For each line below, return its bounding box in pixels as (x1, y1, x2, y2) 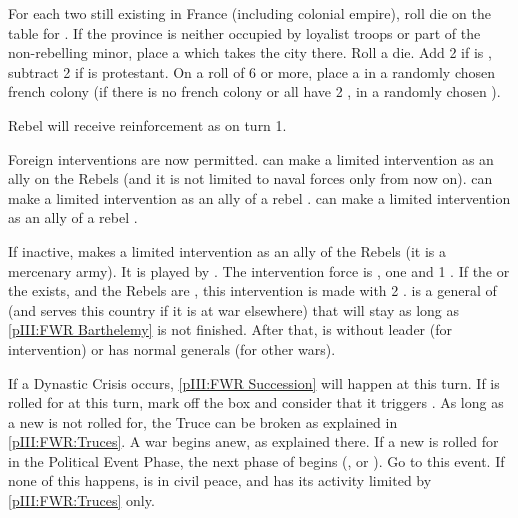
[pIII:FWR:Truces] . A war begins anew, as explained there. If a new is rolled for (8, 431, 499, 452)
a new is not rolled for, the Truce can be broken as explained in (8, 411, 398, 432)
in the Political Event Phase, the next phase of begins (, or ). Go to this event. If (8, 450, 505, 471)
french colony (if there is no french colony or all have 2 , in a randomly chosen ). (8, 81, 501, 102)
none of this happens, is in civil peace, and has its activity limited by (8, 470, 432, 491)
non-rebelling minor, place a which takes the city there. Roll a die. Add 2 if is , (8, 42, 492, 63)
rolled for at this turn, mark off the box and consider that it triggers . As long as (8, 392, 504, 413)
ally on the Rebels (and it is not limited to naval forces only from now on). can (8, 168, 493, 189)
